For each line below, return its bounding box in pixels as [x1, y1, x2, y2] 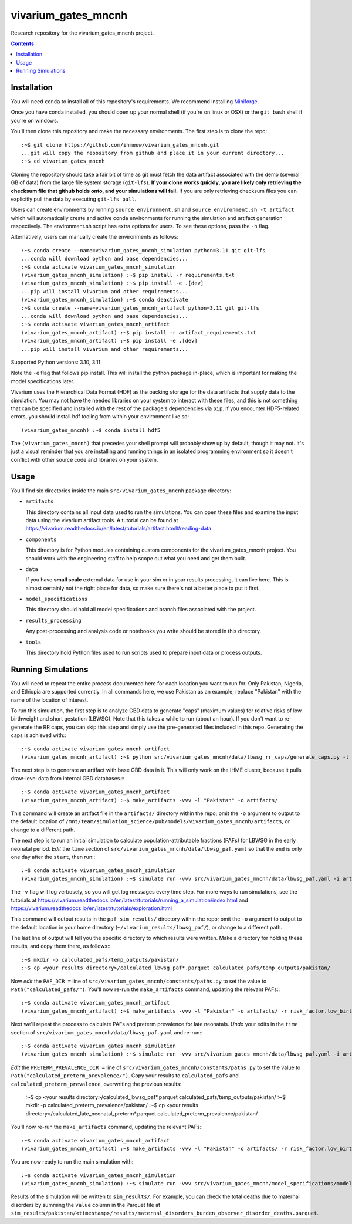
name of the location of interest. [11, 696, 89, 704]
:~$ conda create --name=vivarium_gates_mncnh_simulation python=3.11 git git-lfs [21, 247, 266, 253]
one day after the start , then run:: [11, 853, 96, 860]
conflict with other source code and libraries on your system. [11, 456, 158, 463]
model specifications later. [11, 377, 75, 384]
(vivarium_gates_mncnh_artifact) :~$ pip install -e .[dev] [21, 337, 198, 344]
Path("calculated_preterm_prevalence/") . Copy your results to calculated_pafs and [11, 1072, 239, 1079]
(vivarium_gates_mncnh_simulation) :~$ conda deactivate [21, 296, 189, 303]
